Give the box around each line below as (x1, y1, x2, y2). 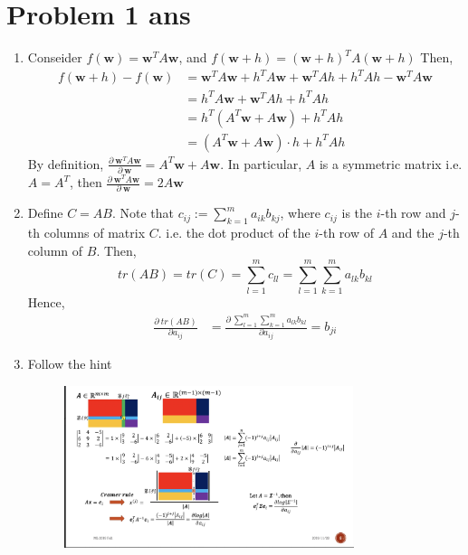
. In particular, (220, 154, 302, 173)
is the (341, 203, 373, 222)
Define (27, 203, 63, 222)
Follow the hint (27, 353, 112, 372)
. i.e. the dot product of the (158, 223, 310, 242)
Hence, (27, 292, 65, 311)
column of (27, 240, 83, 259)
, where (280, 203, 320, 222)
